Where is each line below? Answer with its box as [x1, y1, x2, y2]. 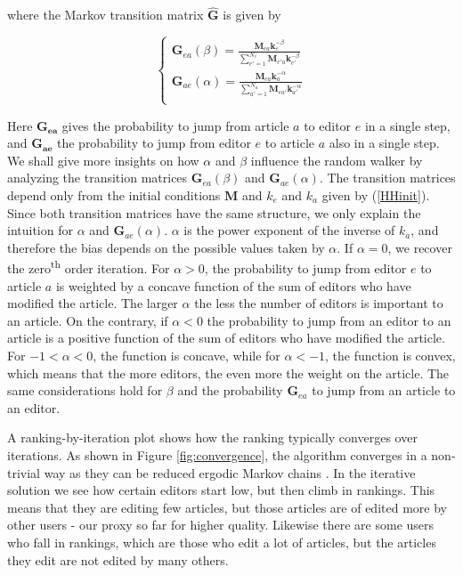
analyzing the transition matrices [7, 168, 188, 187]
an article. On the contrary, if [7, 311, 168, 329]
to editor [304, 116, 352, 134]
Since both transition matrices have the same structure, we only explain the [7, 203, 421, 222]
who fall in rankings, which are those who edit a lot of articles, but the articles [7, 532, 436, 551]
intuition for [7, 221, 73, 239]
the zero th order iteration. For [7, 256, 170, 278]
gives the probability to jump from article [61, 116, 289, 134]
